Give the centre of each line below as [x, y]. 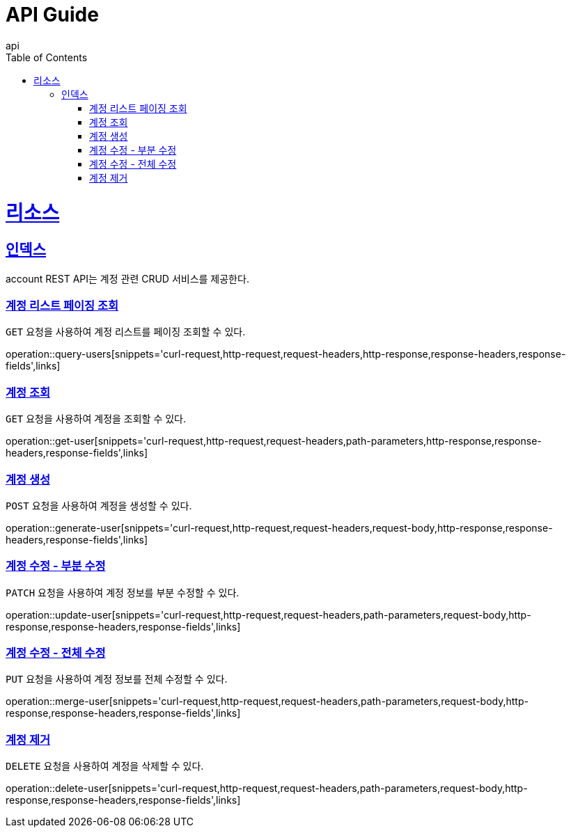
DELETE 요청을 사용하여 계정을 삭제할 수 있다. [105, 766]
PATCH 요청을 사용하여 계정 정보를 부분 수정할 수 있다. [123, 592]
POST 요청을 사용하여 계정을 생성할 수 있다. [99, 505]
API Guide [52, 15]
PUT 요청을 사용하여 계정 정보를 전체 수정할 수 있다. [117, 679]
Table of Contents [47, 57]
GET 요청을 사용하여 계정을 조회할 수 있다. [96, 419]
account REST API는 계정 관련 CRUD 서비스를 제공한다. [127, 278]
